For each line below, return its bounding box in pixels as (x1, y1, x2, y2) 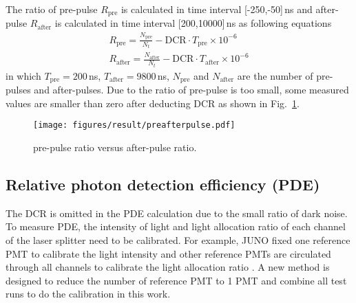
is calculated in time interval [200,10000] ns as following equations (54, 16, 332, 30)
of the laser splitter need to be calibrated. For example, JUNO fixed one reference (6, 233, 350, 247)
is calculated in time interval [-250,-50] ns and (121, 2, 313, 16)
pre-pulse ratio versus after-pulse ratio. (33, 140, 197, 155)
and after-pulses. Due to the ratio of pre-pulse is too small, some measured (34, 82, 349, 97)
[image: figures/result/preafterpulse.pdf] (33, 120, 235, 131)
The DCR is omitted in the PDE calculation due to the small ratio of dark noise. (6, 205, 348, 220)
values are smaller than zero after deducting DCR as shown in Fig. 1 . (6, 96, 300, 110)
